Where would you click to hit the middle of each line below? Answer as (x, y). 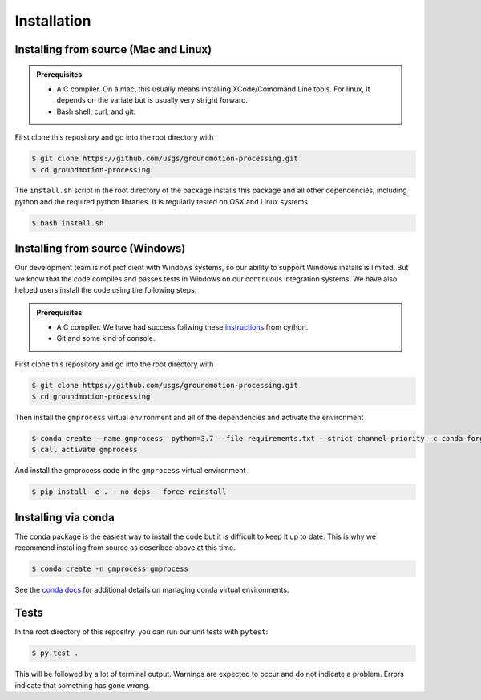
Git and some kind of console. (106, 338)
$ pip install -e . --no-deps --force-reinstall (129, 492)
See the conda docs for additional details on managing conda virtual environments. (152, 590)
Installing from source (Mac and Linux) (113, 49)
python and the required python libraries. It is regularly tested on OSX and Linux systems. (162, 201)
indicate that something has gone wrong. (83, 685)
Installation (53, 21)
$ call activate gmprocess (85, 450)
